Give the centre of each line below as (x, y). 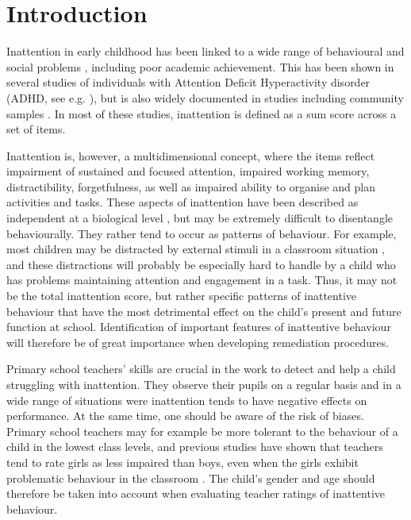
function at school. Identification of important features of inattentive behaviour (199, 327)
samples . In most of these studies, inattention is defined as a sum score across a (202, 113)
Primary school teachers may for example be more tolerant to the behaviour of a (202, 431)
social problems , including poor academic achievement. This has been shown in (200, 66)
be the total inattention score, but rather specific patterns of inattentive (182, 296)
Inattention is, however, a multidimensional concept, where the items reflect (191, 155)
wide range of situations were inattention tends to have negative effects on (187, 400)
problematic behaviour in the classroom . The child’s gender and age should (191, 478)
